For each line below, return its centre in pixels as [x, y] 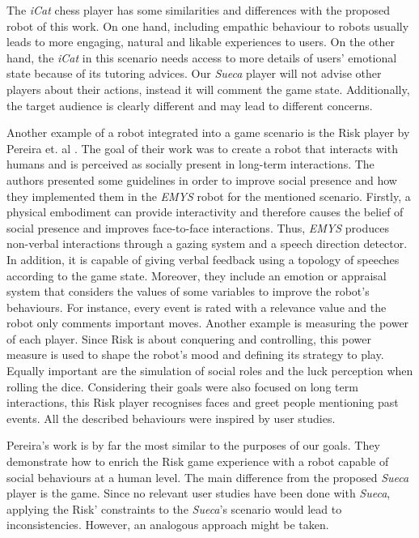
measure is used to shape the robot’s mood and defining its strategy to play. [195, 354]
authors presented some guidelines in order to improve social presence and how [202, 179]
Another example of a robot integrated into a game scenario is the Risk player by [208, 132]
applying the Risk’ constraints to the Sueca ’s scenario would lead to [174, 508]
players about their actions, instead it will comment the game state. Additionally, [208, 89]
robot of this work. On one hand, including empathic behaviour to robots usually [208, 26]
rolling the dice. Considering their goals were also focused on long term [182, 386]
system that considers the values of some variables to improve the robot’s [188, 291]
